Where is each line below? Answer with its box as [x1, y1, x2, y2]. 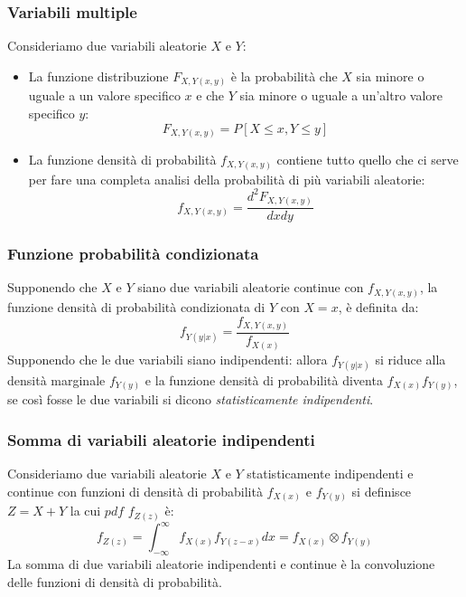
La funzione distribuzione [28, 66, 169, 85]
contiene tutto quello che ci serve [276, 150, 459, 169]
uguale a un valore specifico [28, 86, 181, 105]
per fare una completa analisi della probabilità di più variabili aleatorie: [28, 169, 425, 188]
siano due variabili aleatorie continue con [137, 278, 364, 297]
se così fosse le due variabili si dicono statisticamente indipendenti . [7, 390, 374, 409]
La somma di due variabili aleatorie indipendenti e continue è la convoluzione [7, 554, 435, 573]
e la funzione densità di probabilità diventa [144, 370, 383, 389]
